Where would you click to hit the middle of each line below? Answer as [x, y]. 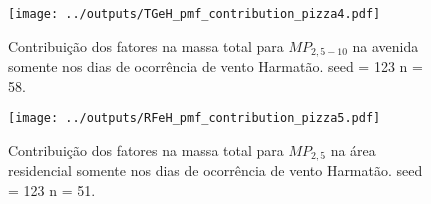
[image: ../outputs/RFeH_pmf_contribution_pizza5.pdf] [194, 118]
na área [353, 149]
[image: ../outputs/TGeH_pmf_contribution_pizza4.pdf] [194, 14]
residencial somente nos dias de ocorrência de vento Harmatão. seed [215, 170]
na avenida [385, 45]
